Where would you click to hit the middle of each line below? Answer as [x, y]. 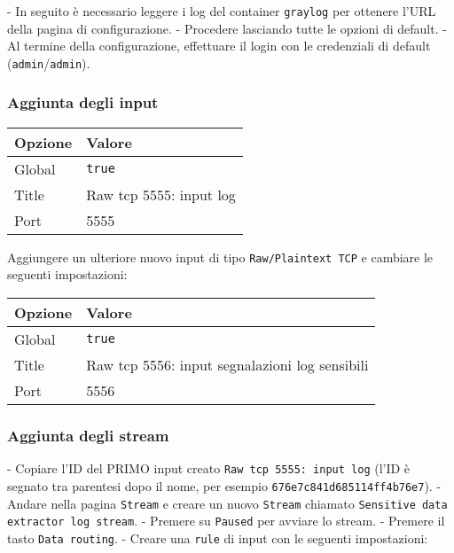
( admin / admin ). [49, 62]
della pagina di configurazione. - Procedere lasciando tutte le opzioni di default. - [227, 28]
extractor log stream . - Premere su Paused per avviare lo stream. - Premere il [226, 521]
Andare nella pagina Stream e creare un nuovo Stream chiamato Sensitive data [227, 503]
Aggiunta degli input [83, 102]
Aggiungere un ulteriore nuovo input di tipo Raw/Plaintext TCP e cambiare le [220, 257]
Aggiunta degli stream [88, 435]
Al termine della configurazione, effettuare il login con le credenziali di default [219, 46]
